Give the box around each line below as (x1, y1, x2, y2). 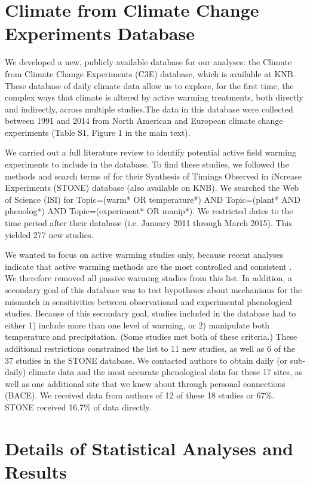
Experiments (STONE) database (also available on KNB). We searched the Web (5, 181, 299, 194)
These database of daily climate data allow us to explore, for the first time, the (5, 79, 294, 92)
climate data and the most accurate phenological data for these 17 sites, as (29, 366, 303, 378)
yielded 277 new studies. (5, 228, 94, 241)
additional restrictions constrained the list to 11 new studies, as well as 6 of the (5, 342, 296, 354)
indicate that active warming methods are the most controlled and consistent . (5, 260, 292, 272)
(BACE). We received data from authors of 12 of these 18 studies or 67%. (5, 389, 275, 401)
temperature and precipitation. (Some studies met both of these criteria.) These (5, 330, 297, 343)
